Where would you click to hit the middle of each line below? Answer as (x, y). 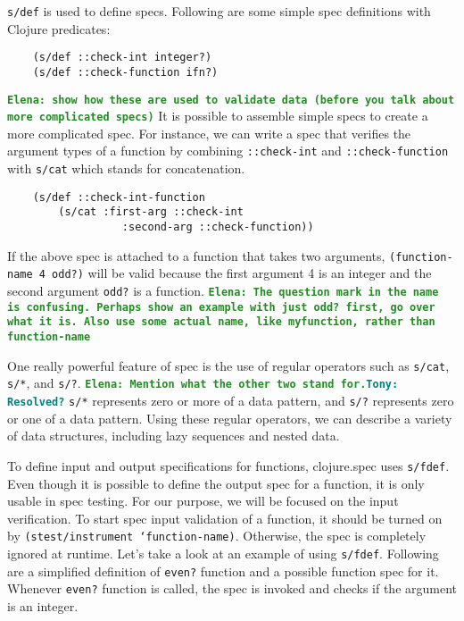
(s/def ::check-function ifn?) (125, 72)
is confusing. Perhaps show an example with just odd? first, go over (221, 307)
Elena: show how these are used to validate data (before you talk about (231, 100)
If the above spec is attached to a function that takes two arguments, (196, 255)
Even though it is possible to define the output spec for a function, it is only (216, 483)
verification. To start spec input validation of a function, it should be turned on (225, 518)
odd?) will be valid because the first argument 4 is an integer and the (242, 273)
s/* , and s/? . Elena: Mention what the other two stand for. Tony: (203, 383)
